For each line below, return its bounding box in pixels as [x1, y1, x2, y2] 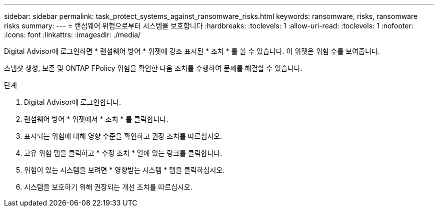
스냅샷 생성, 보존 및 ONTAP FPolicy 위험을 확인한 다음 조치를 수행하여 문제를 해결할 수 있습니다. [4, 64, 302, 72]
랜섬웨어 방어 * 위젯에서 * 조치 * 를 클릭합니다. [24, 115, 168, 123]
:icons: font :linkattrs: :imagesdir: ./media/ [4, 30, 141, 39]
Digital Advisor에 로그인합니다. [24, 98, 121, 106]
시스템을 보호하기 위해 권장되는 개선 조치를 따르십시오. [24, 183, 192, 191]
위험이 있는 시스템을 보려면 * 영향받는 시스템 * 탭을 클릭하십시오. [24, 166, 225, 174]
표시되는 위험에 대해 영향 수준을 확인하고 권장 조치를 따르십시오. [24, 132, 222, 140]
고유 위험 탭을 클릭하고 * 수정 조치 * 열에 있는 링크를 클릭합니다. [24, 149, 222, 157]
